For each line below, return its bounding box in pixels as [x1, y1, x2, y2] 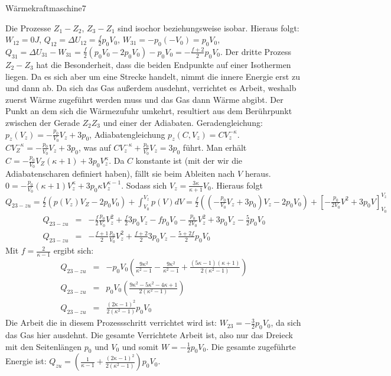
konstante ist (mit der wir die [135, 154, 243, 167]
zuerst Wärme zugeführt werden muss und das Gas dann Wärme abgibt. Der [5, 93, 284, 105]
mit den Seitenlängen [5, 340, 82, 352]
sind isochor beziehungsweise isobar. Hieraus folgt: [118, 21, 299, 34]
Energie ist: [5, 355, 47, 367]
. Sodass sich [121, 179, 167, 191]
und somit [122, 340, 159, 352]
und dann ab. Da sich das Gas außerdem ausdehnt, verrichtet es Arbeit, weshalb [5, 82, 296, 94]
